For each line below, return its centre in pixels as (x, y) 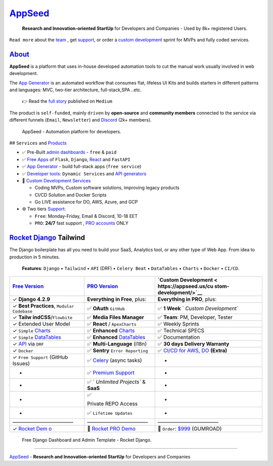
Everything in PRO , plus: (187, 299)
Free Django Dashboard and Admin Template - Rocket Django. (87, 440)
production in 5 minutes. (35, 257)
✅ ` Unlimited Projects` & (116, 382)
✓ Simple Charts (31, 331)
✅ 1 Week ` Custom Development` (198, 308)
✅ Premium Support (111, 373)
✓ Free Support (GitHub (40, 357)
